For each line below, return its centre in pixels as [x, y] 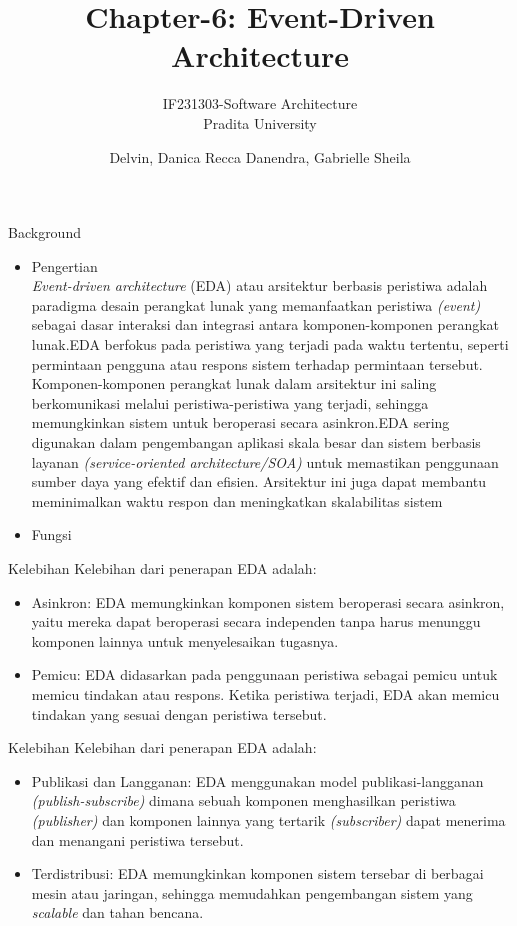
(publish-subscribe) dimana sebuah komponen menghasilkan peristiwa [243, 800]
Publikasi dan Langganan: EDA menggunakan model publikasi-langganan [257, 780]
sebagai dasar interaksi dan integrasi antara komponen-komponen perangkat [265, 324]
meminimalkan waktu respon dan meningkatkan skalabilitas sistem [237, 500]
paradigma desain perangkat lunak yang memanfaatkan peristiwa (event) [256, 304]
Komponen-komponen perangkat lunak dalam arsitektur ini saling [234, 383]
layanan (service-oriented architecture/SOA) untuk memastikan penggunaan [265, 461]
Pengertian [64, 265]
